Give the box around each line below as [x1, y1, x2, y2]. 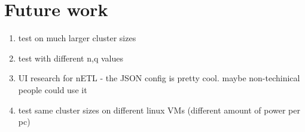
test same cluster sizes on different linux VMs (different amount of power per [18, 103, 300, 116]
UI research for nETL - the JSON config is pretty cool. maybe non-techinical [18, 72, 300, 84]
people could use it [18, 83, 87, 96]
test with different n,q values [18, 51, 123, 64]
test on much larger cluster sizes [18, 32, 136, 44]
